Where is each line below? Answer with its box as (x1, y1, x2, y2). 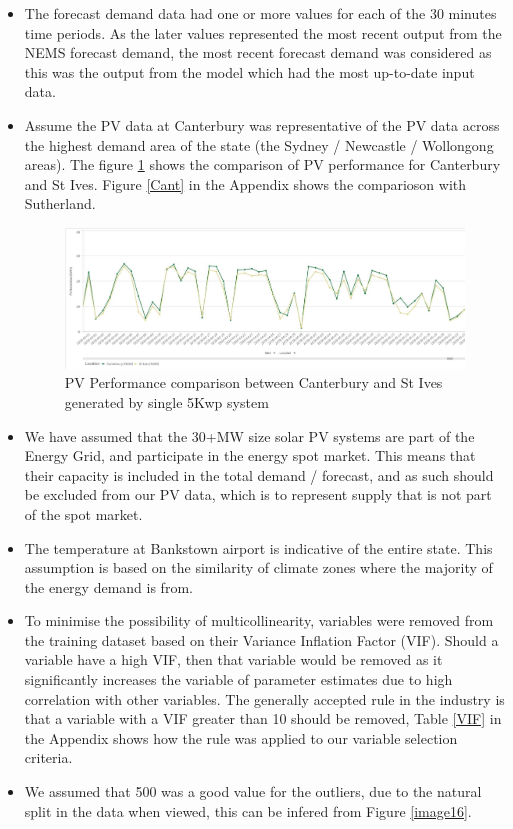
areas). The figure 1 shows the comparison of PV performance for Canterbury (24, 154, 501, 175)
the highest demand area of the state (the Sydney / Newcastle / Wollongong (24, 134, 494, 155)
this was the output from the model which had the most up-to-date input (24, 61, 475, 82)
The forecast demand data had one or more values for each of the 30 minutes (24, 3, 497, 23)
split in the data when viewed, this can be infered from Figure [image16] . (24, 800, 472, 821)
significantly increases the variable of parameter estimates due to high (24, 669, 453, 690)
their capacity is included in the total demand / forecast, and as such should (24, 464, 494, 485)
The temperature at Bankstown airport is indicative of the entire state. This (24, 537, 493, 558)
